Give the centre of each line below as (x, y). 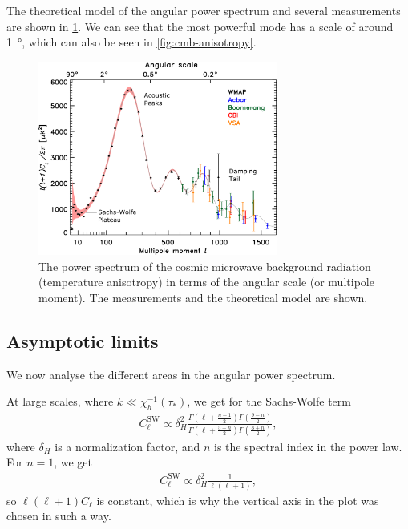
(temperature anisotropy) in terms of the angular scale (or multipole (206, 282)
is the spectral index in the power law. (308, 446)
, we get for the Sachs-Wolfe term (269, 401)
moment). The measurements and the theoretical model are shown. (203, 297)
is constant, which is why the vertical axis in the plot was (238, 500)
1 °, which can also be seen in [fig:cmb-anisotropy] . (131, 42)
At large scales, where (60, 401)
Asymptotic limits (83, 340)
